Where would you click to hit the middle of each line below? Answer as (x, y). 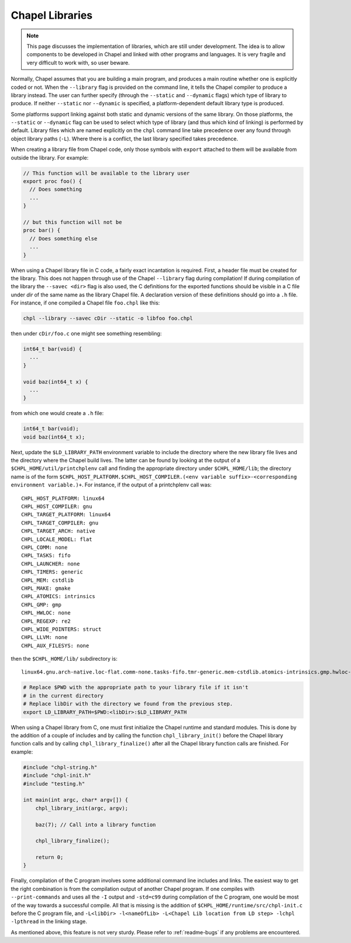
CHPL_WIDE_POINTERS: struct (61, 629)
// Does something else (63, 239)
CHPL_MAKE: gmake (46, 588)
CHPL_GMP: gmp (41, 605)
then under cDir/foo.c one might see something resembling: (86, 334)
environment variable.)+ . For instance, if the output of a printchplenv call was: (111, 485)
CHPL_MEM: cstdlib (48, 580)
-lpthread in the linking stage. (49, 921)
